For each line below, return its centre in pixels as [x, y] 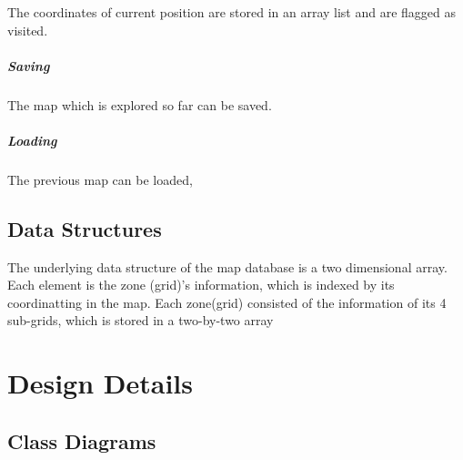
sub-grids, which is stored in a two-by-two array [141, 320]
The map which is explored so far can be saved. [140, 104]
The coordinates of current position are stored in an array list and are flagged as [232, 12]
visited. [28, 30]
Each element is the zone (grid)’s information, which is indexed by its [201, 285]
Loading [32, 140]
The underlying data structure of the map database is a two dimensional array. [227, 266]
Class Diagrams [82, 440]
